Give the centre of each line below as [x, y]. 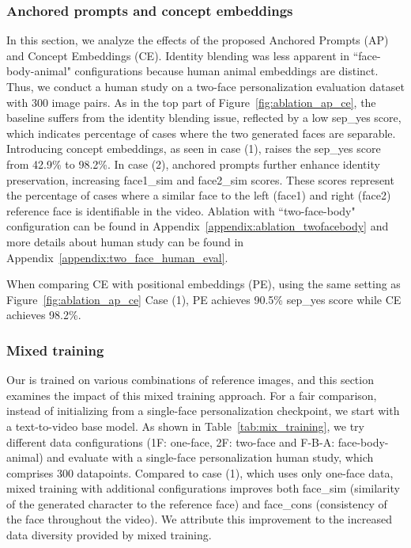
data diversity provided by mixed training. [109, 535]
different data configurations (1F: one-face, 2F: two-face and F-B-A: [171, 441]
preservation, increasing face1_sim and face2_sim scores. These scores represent [200, 179]
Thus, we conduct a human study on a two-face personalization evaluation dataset [205, 86]
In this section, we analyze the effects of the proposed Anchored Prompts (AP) [198, 40]
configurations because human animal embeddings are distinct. [226, 71]
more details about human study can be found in [125, 241]
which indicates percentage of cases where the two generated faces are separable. [201, 133]
